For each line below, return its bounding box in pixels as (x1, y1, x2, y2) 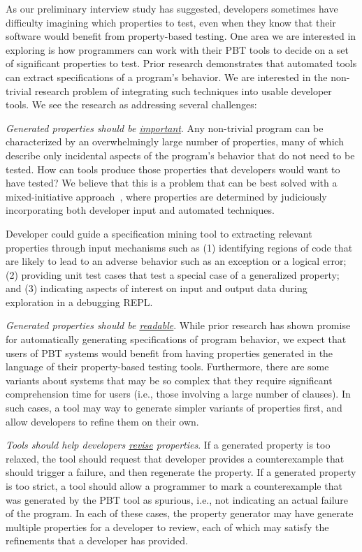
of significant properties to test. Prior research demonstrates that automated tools (6, 56, 357, 71)
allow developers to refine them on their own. (6, 414, 199, 428)
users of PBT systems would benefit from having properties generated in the (6, 345, 333, 360)
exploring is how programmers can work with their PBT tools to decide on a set (6, 42, 349, 57)
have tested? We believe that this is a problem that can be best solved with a (6, 175, 338, 190)
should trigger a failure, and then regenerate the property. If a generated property (6, 465, 356, 479)
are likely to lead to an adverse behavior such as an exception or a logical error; (6, 254, 347, 268)
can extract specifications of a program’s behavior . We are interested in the (6, 69, 328, 84)
